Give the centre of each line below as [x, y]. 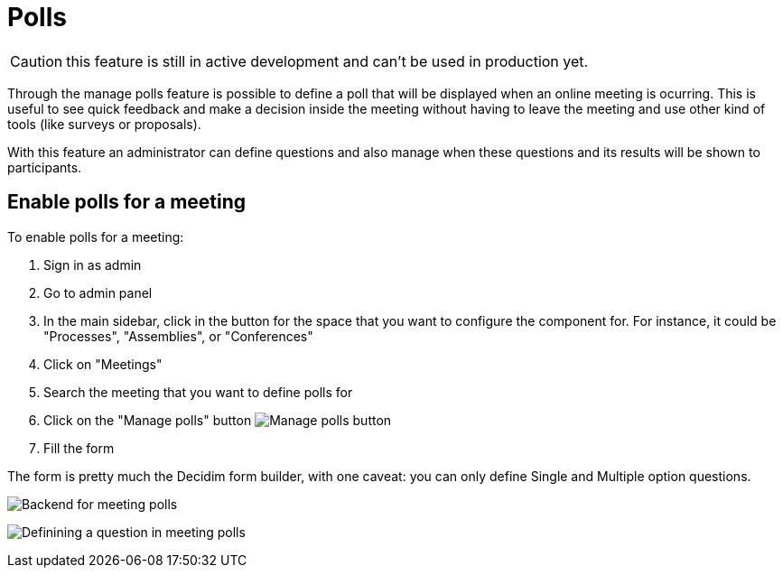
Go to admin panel [98, 292]
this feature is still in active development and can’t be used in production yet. [327, 61]
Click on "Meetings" [103, 364]
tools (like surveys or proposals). [104, 124]
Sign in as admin [93, 264]
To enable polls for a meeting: [96, 236]
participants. [45, 167]
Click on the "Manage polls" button [148, 420]
